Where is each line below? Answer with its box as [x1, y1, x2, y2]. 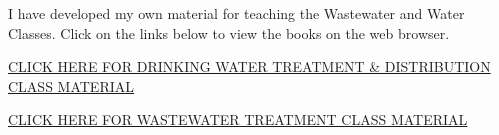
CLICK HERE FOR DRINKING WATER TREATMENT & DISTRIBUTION [8, 56, 491, 77]
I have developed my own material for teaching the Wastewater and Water [8, 3, 465, 23]
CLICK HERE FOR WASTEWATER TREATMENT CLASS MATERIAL [8, 109, 468, 130]
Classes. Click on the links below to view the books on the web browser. [8, 22, 450, 43]
